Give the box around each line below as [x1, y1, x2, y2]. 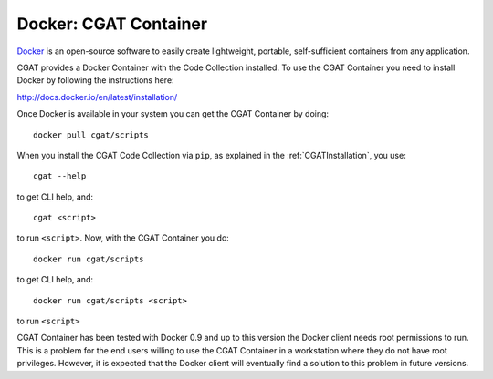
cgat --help [33, 171, 87, 181]
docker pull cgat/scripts [33, 129, 150, 140]
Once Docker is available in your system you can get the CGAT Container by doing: [16, 108, 329, 119]
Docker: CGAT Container [16, 14, 208, 34]
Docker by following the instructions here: [16, 75, 174, 86]
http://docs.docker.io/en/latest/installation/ [16, 91, 178, 102]
